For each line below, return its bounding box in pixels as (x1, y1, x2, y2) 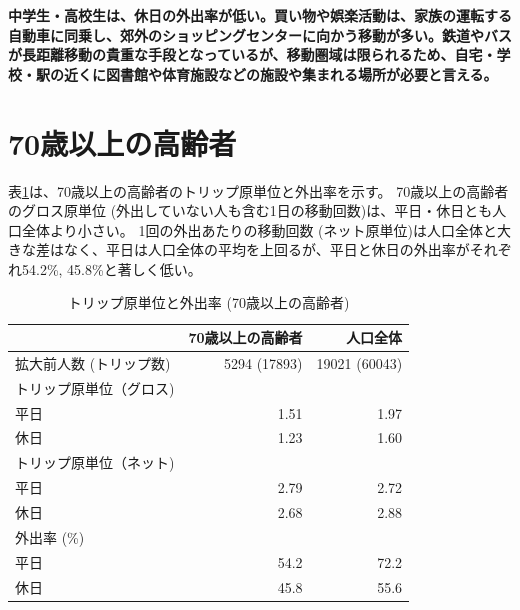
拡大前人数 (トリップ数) (15, 352, 171, 373)
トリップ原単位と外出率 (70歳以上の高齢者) (67, 292, 350, 313)
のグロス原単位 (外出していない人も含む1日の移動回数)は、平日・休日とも (8, 200, 493, 221)
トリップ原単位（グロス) (15, 377, 175, 398)
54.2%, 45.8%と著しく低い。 (21, 258, 202, 279)
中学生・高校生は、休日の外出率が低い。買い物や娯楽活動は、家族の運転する (8, 5, 512, 25)
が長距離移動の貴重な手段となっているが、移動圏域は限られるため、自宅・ (8, 44, 497, 65)
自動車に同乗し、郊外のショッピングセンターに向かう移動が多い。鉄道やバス (8, 24, 512, 45)
